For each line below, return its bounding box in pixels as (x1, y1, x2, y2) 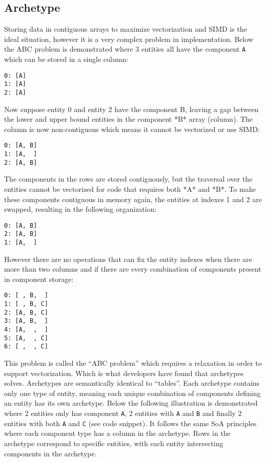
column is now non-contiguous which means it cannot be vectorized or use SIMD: (4, 123, 260, 134)
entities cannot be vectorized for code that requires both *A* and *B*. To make (4, 183, 256, 194)
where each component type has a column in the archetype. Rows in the (4, 428, 231, 438)
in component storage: (4, 273, 74, 284)
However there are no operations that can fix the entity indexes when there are (4, 253, 252, 264)
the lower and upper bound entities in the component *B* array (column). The (4, 114, 253, 124)
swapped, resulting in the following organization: (4, 204, 157, 214)
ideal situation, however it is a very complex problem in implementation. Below (4, 33, 254, 44)
